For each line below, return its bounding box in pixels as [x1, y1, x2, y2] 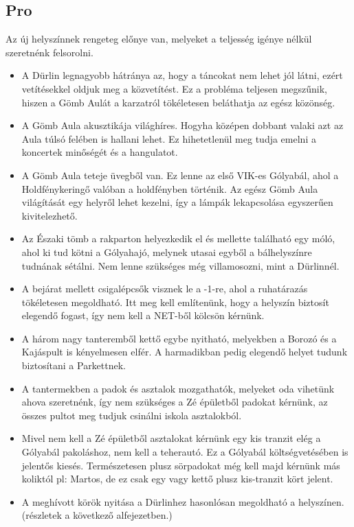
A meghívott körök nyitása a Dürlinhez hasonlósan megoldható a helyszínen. [21, 494, 344, 508]
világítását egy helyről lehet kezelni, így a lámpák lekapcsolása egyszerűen [21, 195, 333, 209]
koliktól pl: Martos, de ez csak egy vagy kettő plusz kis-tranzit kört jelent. [21, 471, 333, 486]
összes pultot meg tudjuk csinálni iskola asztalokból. [21, 408, 242, 422]
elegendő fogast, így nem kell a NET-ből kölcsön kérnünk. [21, 308, 265, 323]
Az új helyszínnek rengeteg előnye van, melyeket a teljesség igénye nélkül [5, 32, 312, 46]
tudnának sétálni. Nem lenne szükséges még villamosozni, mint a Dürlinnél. [21, 258, 340, 272]
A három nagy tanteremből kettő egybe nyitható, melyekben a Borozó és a [21, 331, 337, 345]
